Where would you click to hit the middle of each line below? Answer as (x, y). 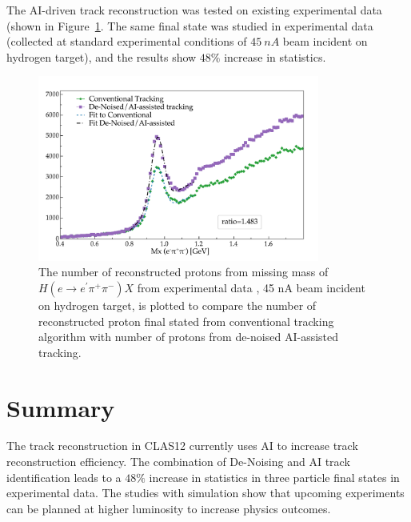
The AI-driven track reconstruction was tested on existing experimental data (194, 10)
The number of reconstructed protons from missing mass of (184, 272)
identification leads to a (64, 477)
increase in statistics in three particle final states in (274, 477)
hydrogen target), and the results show (102, 56)
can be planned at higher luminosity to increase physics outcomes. (169, 508)
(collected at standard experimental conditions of (127, 41)
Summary (61, 407)
